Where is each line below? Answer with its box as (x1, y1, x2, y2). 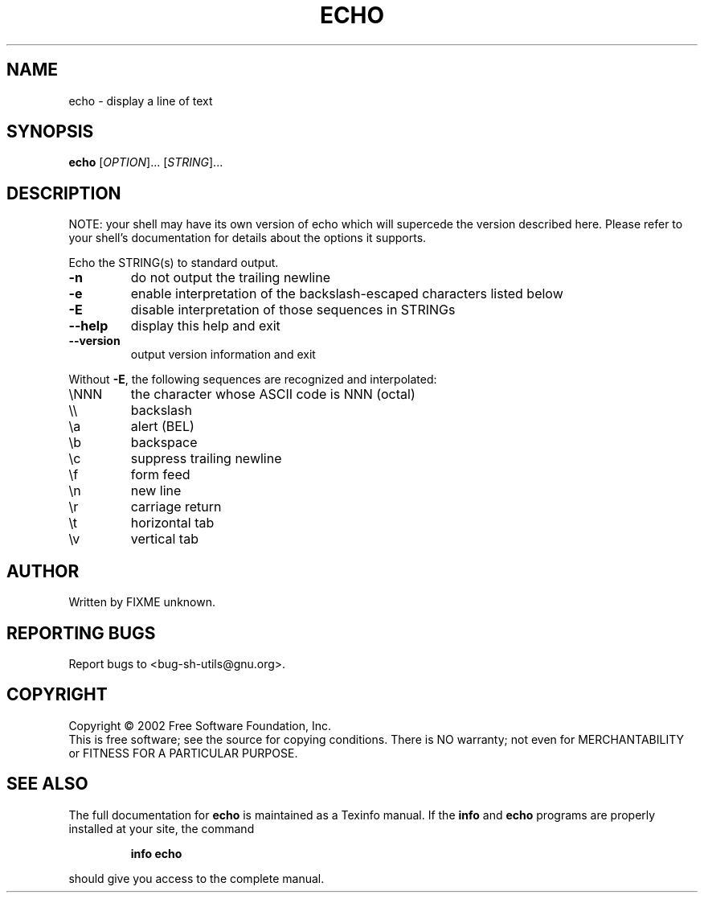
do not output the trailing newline (130, 269, 331, 286)
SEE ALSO (6, 774, 88, 794)
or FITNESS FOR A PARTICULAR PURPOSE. (68, 745, 298, 760)
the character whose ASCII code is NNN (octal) (130, 386, 415, 403)
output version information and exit (130, 347, 316, 362)
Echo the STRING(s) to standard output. (68, 256, 279, 270)
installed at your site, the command (68, 821, 255, 835)
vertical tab (130, 531, 199, 548)
